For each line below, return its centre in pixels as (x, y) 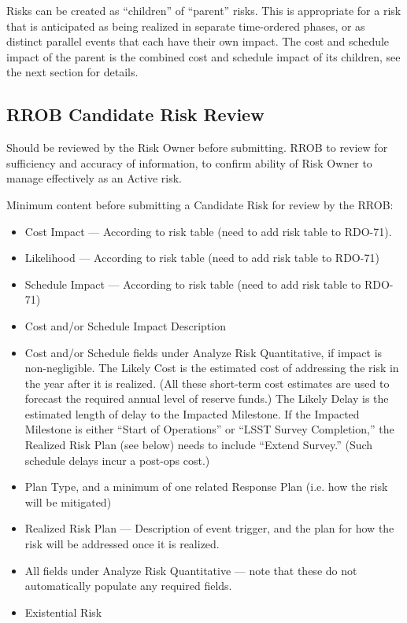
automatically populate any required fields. (128, 586)
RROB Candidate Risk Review (135, 114)
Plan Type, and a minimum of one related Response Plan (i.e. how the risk (206, 487)
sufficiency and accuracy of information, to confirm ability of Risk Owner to (189, 162)
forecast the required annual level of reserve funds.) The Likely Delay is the (207, 398)
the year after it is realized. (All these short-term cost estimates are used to (207, 383)
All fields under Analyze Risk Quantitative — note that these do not (191, 570)
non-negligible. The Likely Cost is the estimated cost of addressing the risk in (212, 368)
